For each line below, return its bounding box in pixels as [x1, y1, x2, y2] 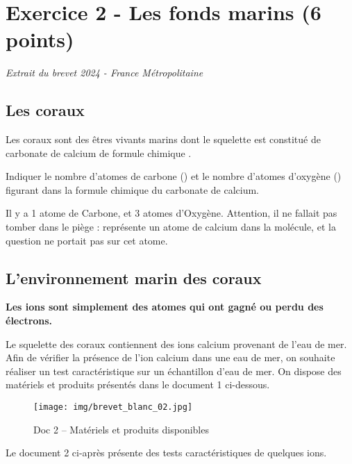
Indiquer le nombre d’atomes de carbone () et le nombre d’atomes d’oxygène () [6, 169, 342, 183]
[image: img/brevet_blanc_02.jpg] [33, 402, 193, 413]
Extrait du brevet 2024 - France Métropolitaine [6, 65, 203, 80]
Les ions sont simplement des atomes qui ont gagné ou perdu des [6, 299, 324, 314]
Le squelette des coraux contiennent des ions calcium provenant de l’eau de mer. [6, 336, 347, 351]
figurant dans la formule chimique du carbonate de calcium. [6, 182, 259, 197]
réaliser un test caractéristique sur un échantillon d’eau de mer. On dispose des [6, 363, 342, 378]
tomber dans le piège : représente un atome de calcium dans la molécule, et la [6, 219, 336, 234]
